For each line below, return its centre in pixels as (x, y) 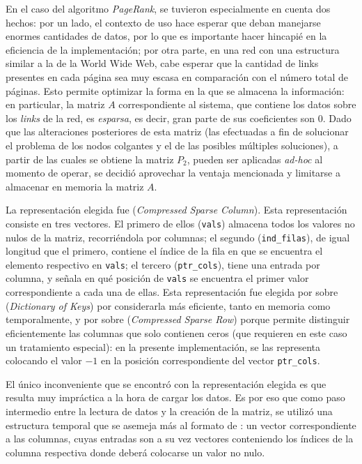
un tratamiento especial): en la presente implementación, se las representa (163, 346)
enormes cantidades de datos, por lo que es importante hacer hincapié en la (166, 36)
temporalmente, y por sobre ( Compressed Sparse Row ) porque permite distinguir (178, 319)
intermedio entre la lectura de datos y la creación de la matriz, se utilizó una (169, 411)
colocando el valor (44, 360)
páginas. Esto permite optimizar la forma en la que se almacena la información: (175, 90)
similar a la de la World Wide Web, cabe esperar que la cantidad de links (162, 63)
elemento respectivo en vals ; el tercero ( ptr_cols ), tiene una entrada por (163, 264)
